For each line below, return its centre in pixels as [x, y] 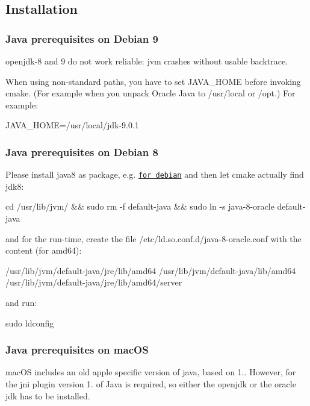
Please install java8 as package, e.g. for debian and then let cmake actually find [155, 174]
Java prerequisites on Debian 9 [82, 38]
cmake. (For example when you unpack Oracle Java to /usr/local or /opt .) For [150, 93]
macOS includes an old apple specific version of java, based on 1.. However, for [151, 372]
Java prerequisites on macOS [77, 350]
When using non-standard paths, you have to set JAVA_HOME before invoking [153, 81]
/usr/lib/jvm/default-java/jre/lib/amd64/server [94, 282]
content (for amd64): [44, 250]
